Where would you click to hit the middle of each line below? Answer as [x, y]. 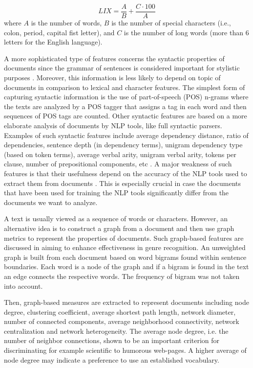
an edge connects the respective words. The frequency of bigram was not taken [122, 276]
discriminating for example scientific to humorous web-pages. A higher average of [125, 350]
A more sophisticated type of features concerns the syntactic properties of [114, 58]
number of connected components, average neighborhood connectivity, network [122, 321]
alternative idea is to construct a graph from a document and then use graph [119, 228]
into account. [23, 286]
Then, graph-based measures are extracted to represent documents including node [126, 302]
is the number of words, [66, 23]
